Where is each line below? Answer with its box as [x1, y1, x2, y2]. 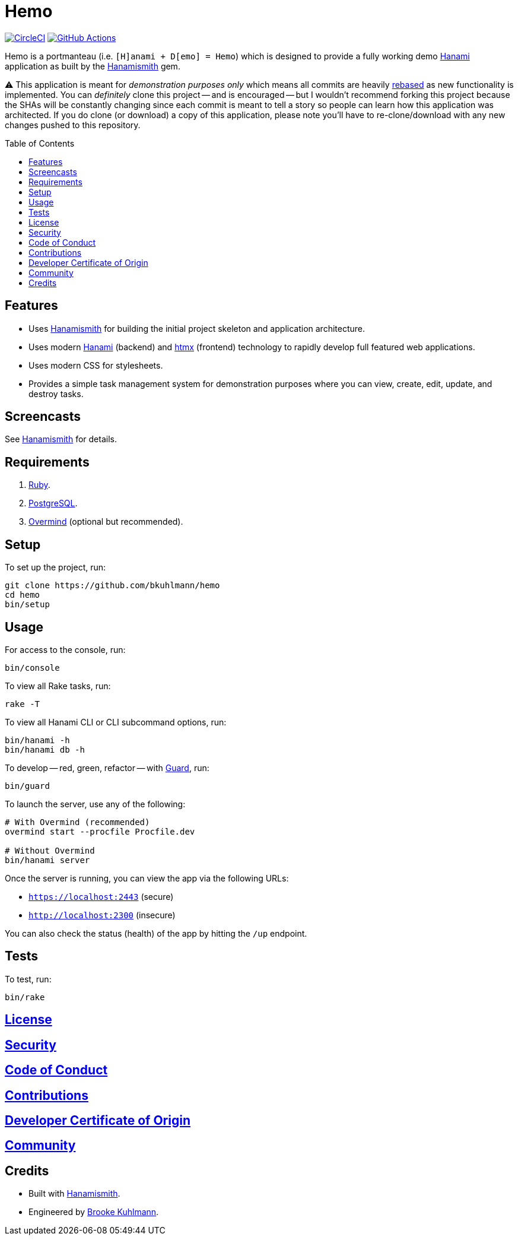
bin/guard [5, 781, 50, 791]
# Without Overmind [5, 845, 95, 855]
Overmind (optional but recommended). [28, 516, 183, 527]
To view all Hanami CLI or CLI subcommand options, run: [5, 716, 227, 727]
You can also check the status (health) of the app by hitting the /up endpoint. [5, 928, 307, 938]
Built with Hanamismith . [28, 1188, 120, 1199]
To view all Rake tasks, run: [5, 680, 111, 691]
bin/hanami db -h [5, 744, 85, 754]
